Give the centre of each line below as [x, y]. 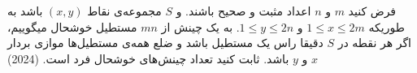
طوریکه [387, 26]
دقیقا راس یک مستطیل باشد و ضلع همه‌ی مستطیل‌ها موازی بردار [165, 43]
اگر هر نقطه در [375, 43]
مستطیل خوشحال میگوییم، [72, 26]
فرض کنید [372, 11]
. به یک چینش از [200, 26]
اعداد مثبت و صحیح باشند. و [243, 11]
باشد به [25, 11]
